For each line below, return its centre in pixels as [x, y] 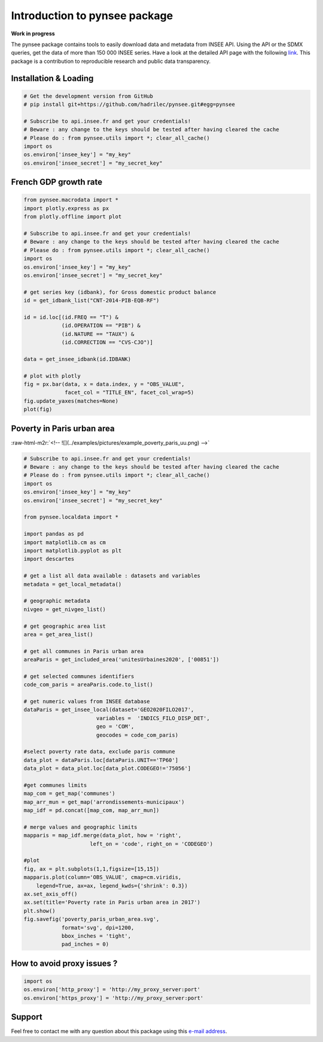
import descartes [49, 559]
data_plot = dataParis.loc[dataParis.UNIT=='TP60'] [101, 760]
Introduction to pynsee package [92, 16]
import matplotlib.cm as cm [65, 542]
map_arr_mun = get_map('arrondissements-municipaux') [104, 802]
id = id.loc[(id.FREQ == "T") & [71, 317]
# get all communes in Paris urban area [83, 651]
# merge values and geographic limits [80, 827]
